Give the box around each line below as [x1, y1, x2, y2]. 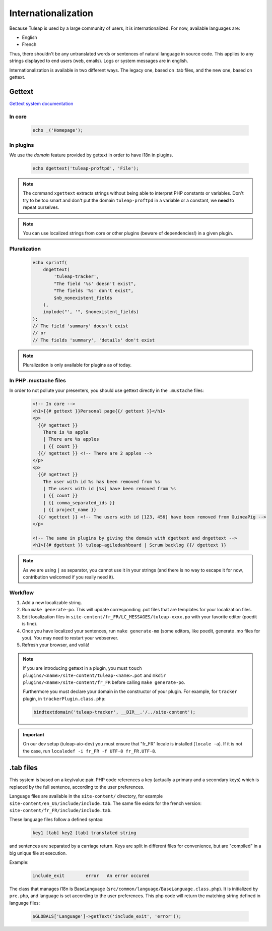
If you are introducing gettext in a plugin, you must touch [23, 665, 142, 671]
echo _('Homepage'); [32, 128, 83, 133]
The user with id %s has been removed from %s [43, 479, 161, 484]
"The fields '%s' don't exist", [53, 288, 133, 294]
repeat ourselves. [23, 204, 59, 210]
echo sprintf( [32, 260, 67, 265]
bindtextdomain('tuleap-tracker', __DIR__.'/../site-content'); [33, 709, 196, 715]
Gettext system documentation [9, 100, 74, 106]
